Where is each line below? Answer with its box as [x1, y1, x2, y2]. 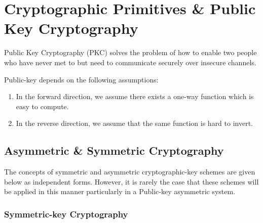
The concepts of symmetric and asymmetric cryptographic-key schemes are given [4, 166, 255, 177]
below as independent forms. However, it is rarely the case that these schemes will [4, 176, 259, 187]
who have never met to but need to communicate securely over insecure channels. [4, 57, 256, 67]
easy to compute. [16, 101, 69, 111]
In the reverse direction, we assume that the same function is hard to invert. [16, 118, 253, 128]
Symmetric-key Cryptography [4, 207, 128, 220]
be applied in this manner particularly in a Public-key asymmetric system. [4, 186, 236, 197]
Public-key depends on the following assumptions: [4, 74, 159, 84]
